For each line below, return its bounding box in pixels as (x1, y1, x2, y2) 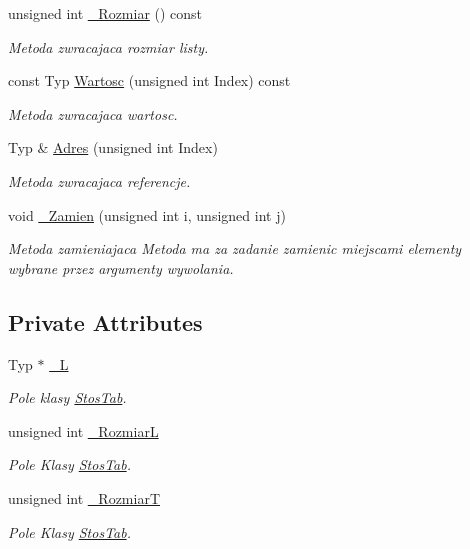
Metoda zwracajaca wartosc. (8, 103, 178, 124)
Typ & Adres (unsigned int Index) (8, 137, 218, 158)
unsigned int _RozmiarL (8, 420, 159, 441)
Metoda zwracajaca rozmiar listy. (8, 36, 209, 57)
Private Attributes (8, 306, 203, 337)
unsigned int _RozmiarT (8, 487, 160, 508)
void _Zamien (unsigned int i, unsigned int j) (8, 204, 286, 225)
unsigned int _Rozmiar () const (8, 3, 203, 23)
